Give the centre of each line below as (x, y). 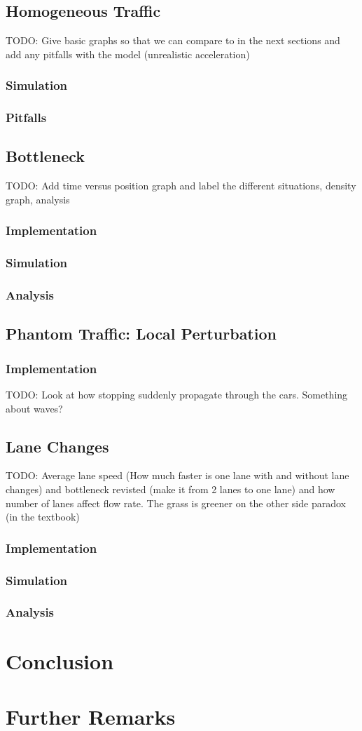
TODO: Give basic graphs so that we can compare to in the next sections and (173, 40)
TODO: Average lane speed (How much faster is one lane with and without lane (177, 475)
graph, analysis (38, 199)
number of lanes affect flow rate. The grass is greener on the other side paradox (176, 503)
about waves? (34, 408)
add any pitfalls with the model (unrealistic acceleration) (128, 54)
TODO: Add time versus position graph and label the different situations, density (181, 186)
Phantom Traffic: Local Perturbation (141, 334)
